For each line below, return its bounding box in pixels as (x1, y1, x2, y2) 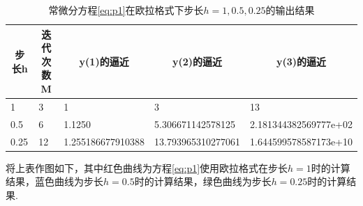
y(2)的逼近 (172, 54, 223, 68)
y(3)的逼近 (276, 54, 327, 68)
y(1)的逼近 (79, 54, 129, 68)
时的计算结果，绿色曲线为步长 (134, 174, 272, 189)
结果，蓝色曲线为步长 (6, 174, 103, 189)
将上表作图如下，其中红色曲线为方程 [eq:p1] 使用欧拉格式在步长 (6, 160, 288, 175)
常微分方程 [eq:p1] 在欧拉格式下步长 (48, 3, 204, 17)
